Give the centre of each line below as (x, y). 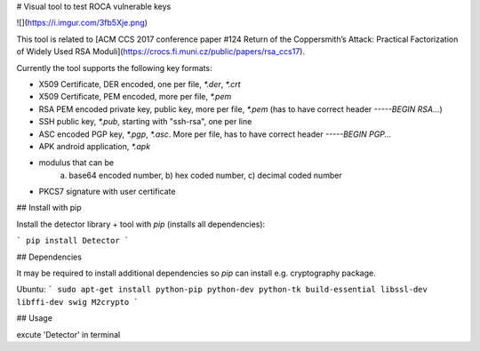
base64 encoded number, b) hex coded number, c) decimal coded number (205, 175)
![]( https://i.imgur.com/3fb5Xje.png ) (82, 23)
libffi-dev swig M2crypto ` (78, 302)
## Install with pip (49, 208)
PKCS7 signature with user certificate (107, 192)
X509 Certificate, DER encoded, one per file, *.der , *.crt (140, 84)
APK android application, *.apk (95, 146)
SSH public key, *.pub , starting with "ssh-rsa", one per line (145, 122)
